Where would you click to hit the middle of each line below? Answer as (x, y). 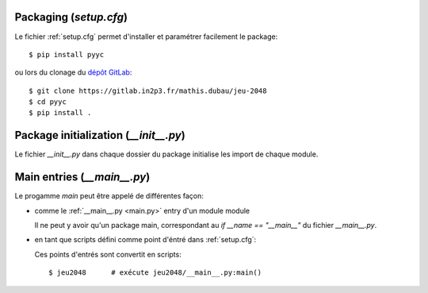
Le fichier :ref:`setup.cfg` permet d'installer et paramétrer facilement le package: (146, 37)
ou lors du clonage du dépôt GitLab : (73, 72)
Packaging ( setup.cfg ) (71, 17)
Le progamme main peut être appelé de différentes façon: (109, 196)
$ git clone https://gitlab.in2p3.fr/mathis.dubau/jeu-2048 (148, 91)
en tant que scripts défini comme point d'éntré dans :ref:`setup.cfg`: (145, 240)
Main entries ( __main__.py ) (82, 177)
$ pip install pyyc (67, 54)
